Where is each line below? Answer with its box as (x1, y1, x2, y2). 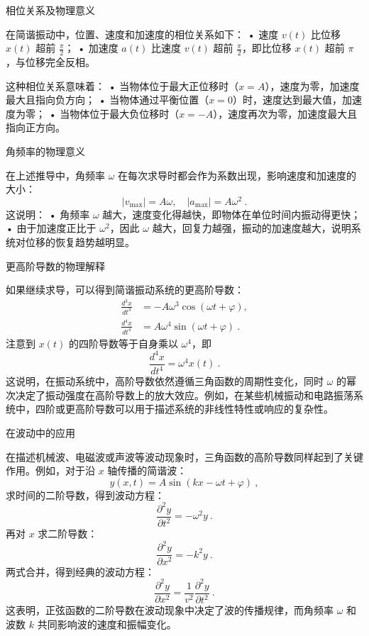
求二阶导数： (38, 526, 98, 541)
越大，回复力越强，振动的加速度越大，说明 (152, 221, 351, 235)
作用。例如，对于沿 (6, 463, 95, 478)
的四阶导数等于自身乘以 (68, 335, 178, 350)
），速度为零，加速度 (265, 78, 360, 93)
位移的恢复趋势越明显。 (25, 235, 135, 250)
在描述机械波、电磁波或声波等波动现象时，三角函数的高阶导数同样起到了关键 (6, 449, 363, 464)
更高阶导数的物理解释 (6, 258, 105, 273)
